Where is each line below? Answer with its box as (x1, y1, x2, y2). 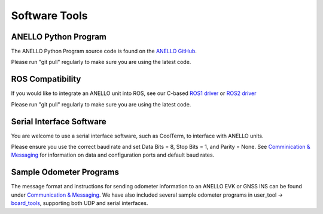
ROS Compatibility (11, 74, 81, 84)
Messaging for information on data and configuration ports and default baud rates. (11, 151, 215, 158)
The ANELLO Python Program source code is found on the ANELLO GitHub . (11, 48, 197, 55)
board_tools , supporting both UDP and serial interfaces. (11, 200, 148, 207)
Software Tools (11, 9, 88, 22)
